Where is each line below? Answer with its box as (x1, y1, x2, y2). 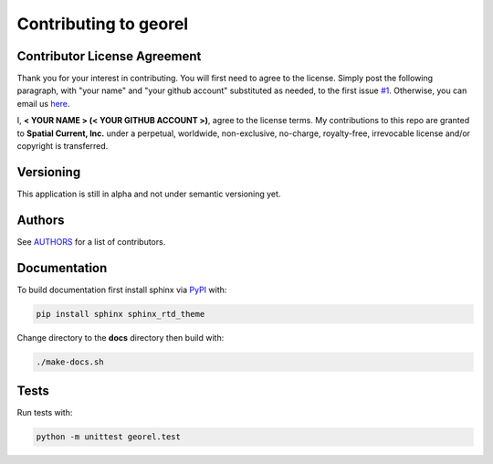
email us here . (16, 98, 70, 109)
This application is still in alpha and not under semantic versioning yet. (16, 188, 281, 199)
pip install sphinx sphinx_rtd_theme (36, 309, 205, 319)
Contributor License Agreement (16, 48, 202, 64)
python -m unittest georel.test (36, 432, 182, 442)
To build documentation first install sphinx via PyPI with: (16, 284, 227, 295)
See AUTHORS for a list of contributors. (16, 236, 166, 247)
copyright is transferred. (16, 141, 109, 152)
